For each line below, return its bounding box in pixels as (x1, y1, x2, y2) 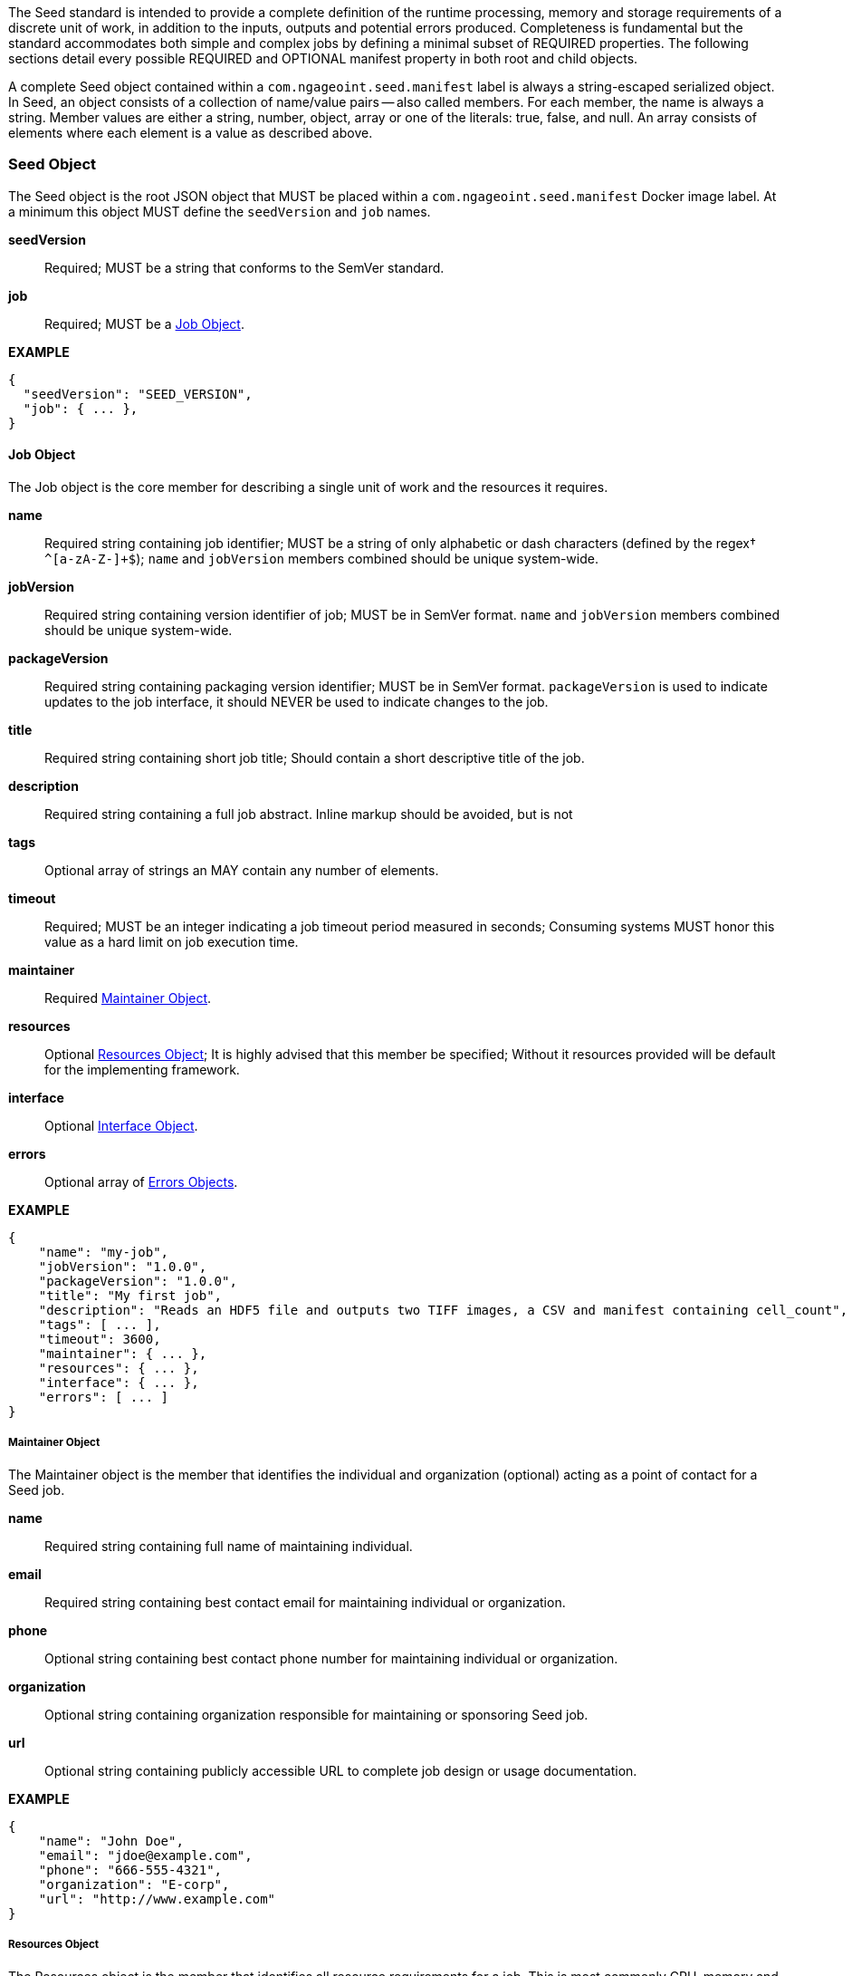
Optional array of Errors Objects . (44, 1173, 238, 1190)
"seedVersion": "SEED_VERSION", (23, 386, 253, 401)
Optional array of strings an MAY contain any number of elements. (44, 862, 439, 878)
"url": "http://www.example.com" (38, 1891, 276, 1906)
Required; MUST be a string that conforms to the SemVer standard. (44, 259, 445, 275)
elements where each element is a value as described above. (8, 125, 373, 140)
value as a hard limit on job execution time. (44, 933, 299, 949)
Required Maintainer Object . (44, 989, 212, 1006)
